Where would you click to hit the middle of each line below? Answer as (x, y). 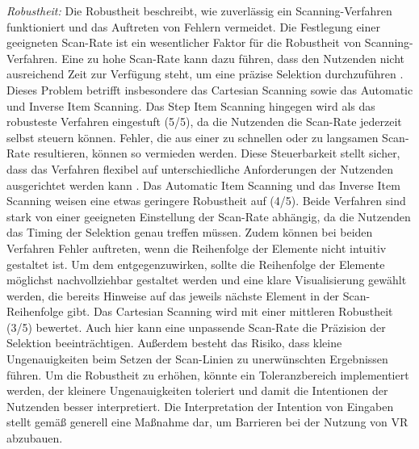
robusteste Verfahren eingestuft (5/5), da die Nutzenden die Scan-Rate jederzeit (204, 122)
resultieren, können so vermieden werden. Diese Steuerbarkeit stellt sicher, (217, 153)
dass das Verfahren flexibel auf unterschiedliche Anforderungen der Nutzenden (200, 168)
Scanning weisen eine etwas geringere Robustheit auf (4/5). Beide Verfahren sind (206, 201)
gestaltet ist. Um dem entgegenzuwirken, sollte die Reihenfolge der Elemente (196, 264)
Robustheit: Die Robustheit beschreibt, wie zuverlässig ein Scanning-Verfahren (199, 10)
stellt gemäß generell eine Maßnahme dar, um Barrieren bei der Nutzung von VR (207, 422)
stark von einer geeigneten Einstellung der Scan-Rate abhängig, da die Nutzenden (209, 216)
